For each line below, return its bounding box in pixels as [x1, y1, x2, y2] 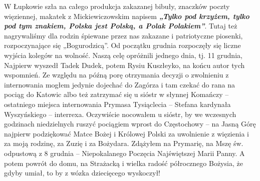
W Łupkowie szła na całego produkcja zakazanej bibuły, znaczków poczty [4, 1, 230, 11]
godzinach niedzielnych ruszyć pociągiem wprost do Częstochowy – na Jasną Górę [4, 118, 256, 129]
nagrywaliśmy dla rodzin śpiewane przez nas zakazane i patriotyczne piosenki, [4, 30, 243, 40]
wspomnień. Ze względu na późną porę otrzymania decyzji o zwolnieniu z [4, 69, 229, 80]
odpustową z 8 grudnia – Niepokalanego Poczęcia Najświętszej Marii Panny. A [4, 147, 245, 158]
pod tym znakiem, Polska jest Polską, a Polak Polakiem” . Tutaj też [4, 20, 237, 31]
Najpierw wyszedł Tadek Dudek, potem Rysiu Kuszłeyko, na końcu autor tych [4, 59, 245, 70]
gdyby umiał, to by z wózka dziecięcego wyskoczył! [4, 167, 160, 178]
